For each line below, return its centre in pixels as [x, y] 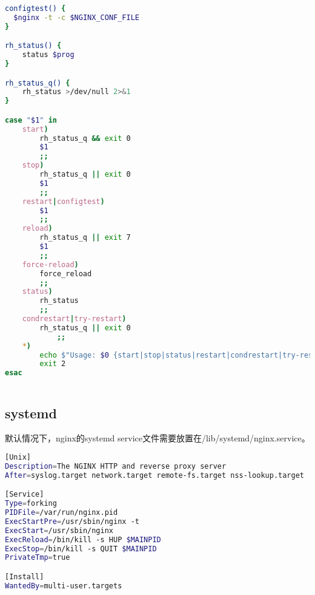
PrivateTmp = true [38, 558]
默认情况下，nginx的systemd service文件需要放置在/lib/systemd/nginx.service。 [157, 438]
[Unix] [18, 457]
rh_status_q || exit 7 [85, 238]
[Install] [25, 576]
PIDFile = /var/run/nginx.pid [61, 513]
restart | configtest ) [63, 201]
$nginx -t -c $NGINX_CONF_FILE [76, 17]
